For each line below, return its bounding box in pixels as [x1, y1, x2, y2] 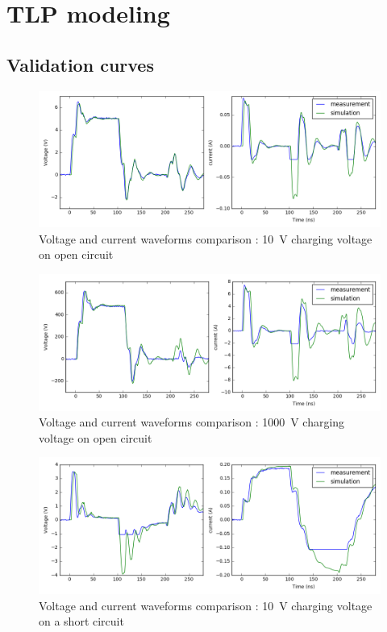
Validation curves [6, 52, 154, 77]
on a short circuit [39, 613, 124, 630]
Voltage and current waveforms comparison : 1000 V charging [39, 414, 345, 430]
